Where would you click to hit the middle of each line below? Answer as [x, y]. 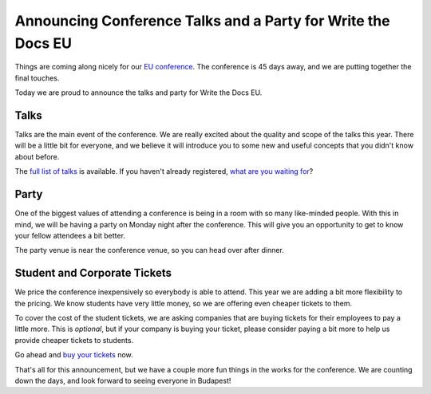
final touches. [37, 78]
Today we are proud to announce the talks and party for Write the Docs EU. [138, 93]
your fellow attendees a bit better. [70, 235]
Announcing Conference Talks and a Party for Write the [202, 21]
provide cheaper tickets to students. [74, 340]
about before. [37, 156]
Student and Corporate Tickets [93, 273]
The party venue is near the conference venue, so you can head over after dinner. [150, 250]
